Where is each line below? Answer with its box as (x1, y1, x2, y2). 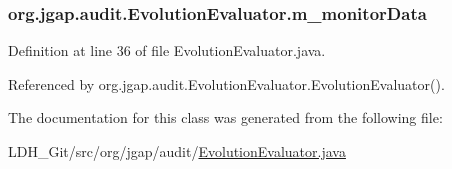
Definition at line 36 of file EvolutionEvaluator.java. (8, 40, 326, 61)
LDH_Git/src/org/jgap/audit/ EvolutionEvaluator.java (8, 141, 346, 161)
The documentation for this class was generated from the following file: (8, 107, 443, 128)
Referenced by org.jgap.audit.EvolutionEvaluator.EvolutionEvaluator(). (8, 73, 445, 94)
